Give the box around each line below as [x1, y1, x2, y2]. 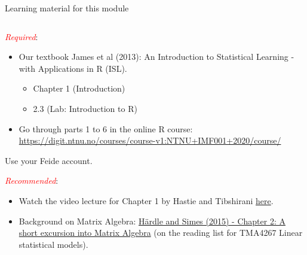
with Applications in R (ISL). [19, 62, 127, 74]
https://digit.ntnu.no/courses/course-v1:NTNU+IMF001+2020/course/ [19, 134, 281, 147]
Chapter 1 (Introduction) [33, 82, 125, 95]
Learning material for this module [5, 2, 129, 14]
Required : [5, 30, 38, 42]
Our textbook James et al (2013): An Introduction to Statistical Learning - [19, 50, 294, 63]
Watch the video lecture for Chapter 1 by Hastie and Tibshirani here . [19, 194, 274, 207]
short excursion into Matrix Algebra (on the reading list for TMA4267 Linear [19, 226, 303, 239]
